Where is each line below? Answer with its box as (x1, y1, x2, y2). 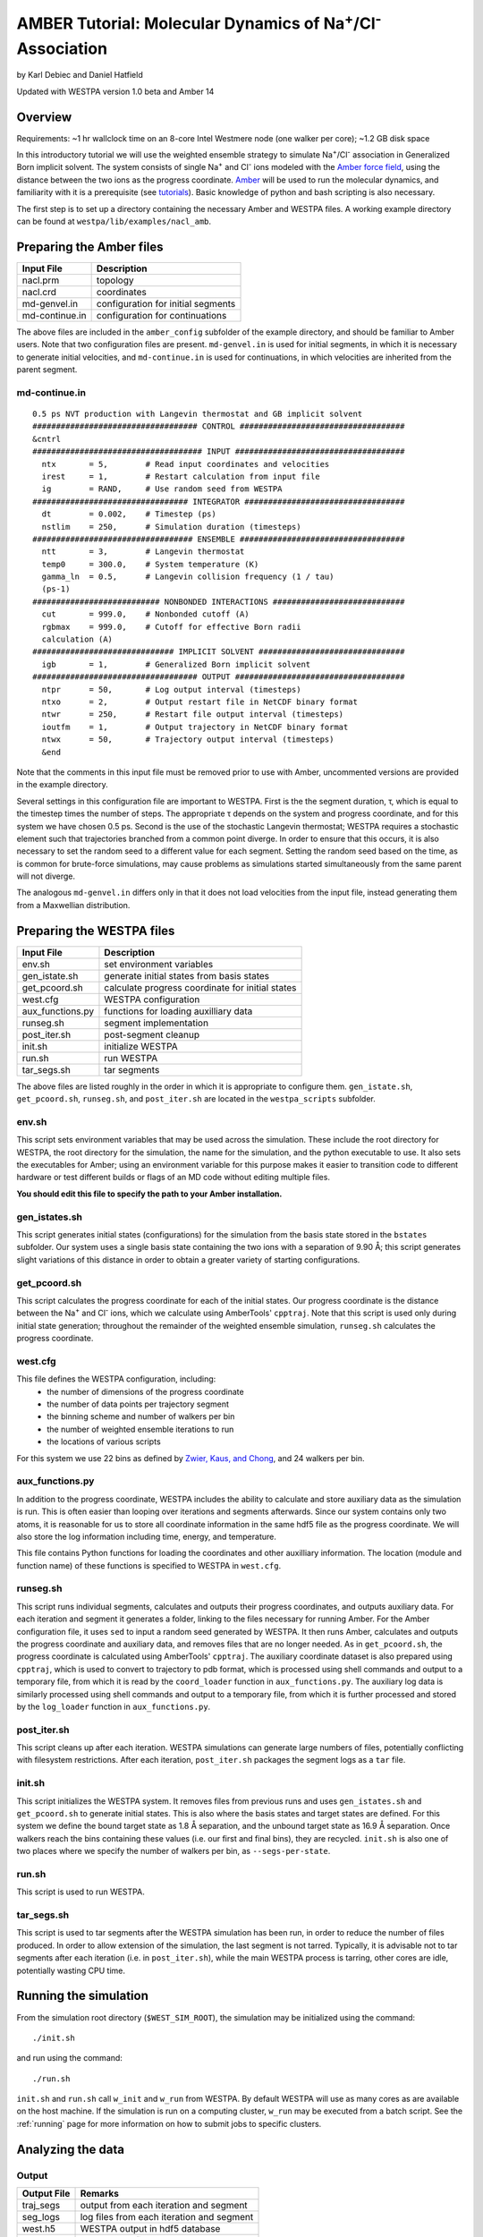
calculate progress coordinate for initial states (104, 981, 297, 993)
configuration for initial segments (96, 297, 236, 310)
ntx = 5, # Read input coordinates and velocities (41, 459, 330, 469)
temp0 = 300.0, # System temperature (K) (41, 559, 259, 569)
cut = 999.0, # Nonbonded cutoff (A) (41, 609, 250, 619)
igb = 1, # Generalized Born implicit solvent (41, 659, 311, 669)
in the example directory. (16, 779, 109, 790)
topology (96, 274, 134, 286)
